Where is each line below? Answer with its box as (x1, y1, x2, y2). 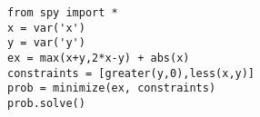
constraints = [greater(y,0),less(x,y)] (7, 66, 255, 80)
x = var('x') (7, 21, 85, 34)
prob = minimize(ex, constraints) (7, 82, 216, 95)
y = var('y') (7, 36, 85, 50)
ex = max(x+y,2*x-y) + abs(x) (7, 51, 190, 64)
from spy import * (7, 6, 118, 19)
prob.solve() (7, 96, 85, 110)
